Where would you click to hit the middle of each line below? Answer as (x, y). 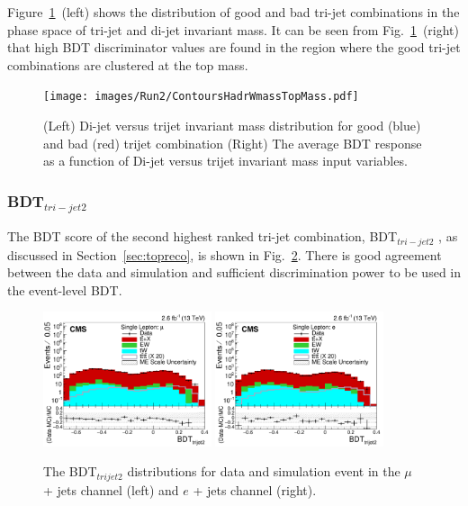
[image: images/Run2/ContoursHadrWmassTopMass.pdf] (201, 97)
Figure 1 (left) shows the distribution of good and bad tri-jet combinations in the (234, 12)
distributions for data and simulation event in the (264, 471)
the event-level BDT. (65, 289)
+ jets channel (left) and (111, 489)
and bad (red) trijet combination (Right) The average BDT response (233, 143)
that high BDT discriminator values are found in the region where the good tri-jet (234, 47)
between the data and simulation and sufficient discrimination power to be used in (234, 272)
